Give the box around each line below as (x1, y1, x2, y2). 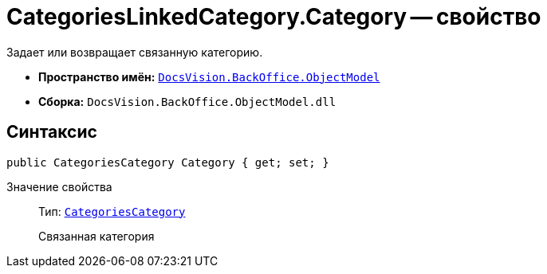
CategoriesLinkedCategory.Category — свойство (6, 3, 541, 30)
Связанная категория (38, 229, 155, 243)
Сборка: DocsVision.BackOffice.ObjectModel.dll (38, 94, 336, 108)
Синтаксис (6, 122, 97, 143)
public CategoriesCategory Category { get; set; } (6, 155, 329, 169)
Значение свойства (6, 179, 112, 194)
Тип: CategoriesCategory (38, 204, 186, 218)
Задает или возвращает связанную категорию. (6, 45, 263, 59)
